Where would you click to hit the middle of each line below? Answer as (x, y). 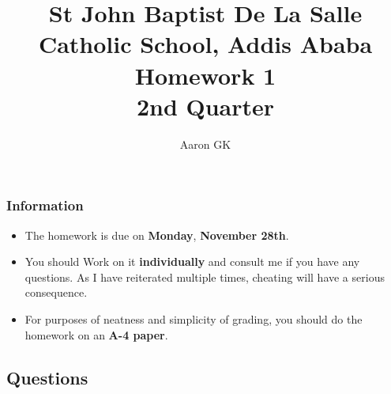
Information (45, 205)
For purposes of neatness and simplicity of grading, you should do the (194, 318)
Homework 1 (205, 75)
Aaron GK (205, 144)
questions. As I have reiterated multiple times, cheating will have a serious (205, 277)
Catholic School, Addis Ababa (205, 44)
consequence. (56, 292)
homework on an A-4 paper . (96, 334)
